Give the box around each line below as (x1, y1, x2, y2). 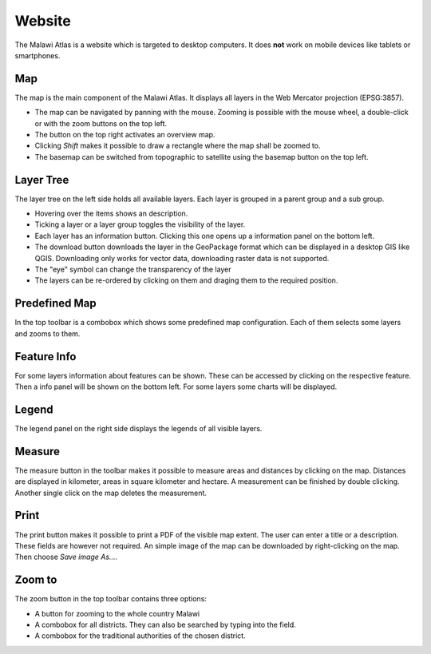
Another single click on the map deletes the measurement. (14, 488, 208, 497)
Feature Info (14, 350, 77, 363)
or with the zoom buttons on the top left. (34, 118, 168, 128)
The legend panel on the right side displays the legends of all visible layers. (14, 423, 263, 433)
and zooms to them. (14, 328, 81, 339)
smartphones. (14, 50, 61, 60)
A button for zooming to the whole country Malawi (34, 608, 200, 618)
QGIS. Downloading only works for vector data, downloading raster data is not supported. (34, 253, 330, 263)
